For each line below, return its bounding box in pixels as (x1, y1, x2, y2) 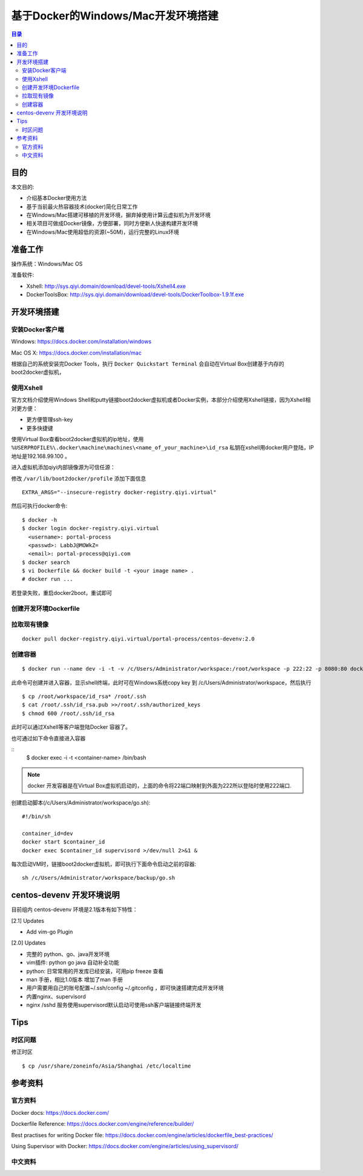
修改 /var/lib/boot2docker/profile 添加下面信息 (11, 474, 146, 482)
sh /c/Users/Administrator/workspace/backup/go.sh (22, 874, 175, 882)
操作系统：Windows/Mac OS (11, 260, 83, 267)
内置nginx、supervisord (26, 992, 86, 1000)
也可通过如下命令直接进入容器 (11, 734, 86, 742)
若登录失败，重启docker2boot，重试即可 (11, 589, 113, 596)
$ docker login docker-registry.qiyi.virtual (22, 525, 160, 532)
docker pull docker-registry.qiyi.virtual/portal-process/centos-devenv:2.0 (22, 636, 255, 642)
